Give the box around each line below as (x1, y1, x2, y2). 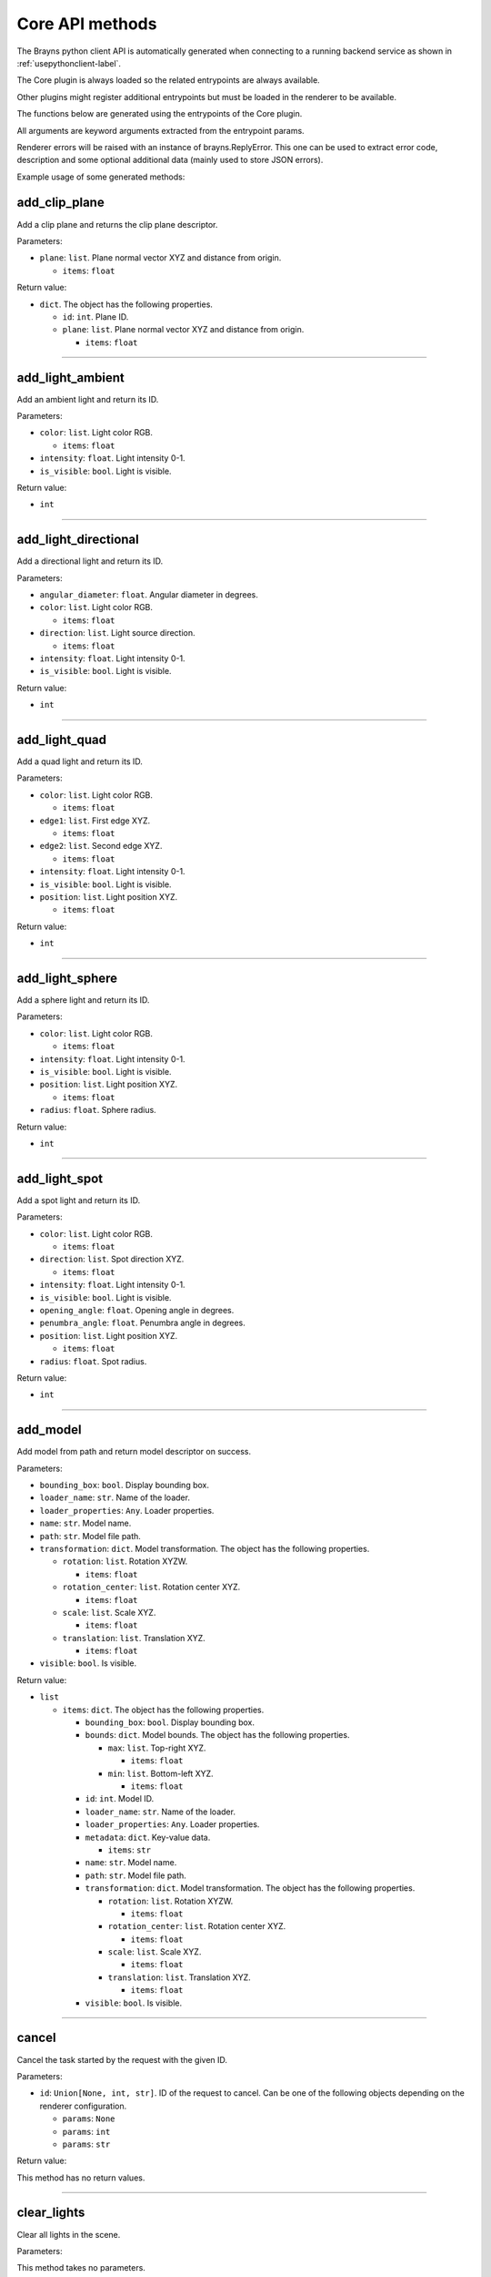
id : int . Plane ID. (62, 311, 129, 322)
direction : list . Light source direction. (39, 628, 195, 638)
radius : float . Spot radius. (39, 1355, 147, 1366)
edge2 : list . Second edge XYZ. (39, 841, 163, 852)
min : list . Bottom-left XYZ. (107, 1768, 214, 1779)
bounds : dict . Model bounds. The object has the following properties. (85, 1730, 350, 1741)
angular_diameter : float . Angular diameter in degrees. (39, 589, 258, 600)
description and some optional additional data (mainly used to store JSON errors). (16, 155, 324, 166)
